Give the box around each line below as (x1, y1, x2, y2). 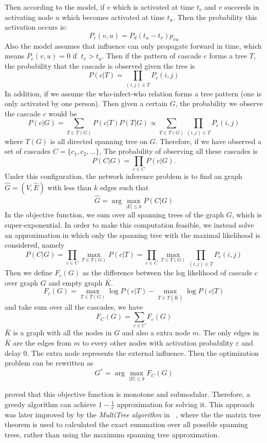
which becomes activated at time (62, 11, 165, 22)
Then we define (5, 267, 52, 278)
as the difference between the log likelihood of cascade (82, 267, 253, 278)
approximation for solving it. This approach (117, 399, 255, 410)
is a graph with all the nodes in (13, 327, 112, 338)
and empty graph (48, 277, 103, 288)
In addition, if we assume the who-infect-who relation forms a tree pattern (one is (5, 88, 262, 98)
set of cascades (5, 146, 51, 156)
